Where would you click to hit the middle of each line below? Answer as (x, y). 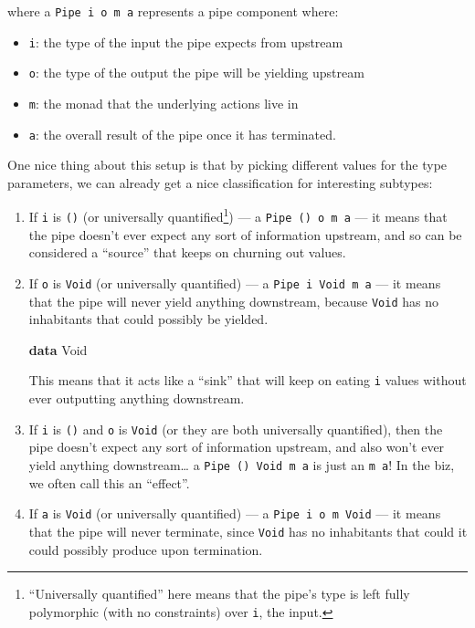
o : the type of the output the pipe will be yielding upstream (196, 73)
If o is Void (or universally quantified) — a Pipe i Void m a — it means (235, 283)
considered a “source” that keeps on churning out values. (187, 252)
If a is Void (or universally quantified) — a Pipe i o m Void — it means (235, 513)
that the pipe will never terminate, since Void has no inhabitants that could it (248, 531)
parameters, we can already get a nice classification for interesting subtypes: (220, 182)
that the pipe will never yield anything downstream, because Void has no (233, 301)
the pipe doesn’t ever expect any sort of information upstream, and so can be (245, 234)
